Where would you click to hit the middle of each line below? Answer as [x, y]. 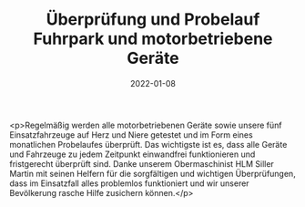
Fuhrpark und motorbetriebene [153, 39]
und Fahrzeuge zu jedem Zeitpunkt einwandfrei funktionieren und [132, 154]
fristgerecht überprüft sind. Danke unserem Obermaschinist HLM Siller [142, 163]
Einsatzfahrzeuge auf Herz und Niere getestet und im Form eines [131, 135]
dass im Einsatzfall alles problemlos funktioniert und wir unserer [129, 183]
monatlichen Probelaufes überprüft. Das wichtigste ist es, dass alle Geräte [148, 144]
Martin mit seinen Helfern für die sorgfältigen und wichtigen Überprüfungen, [152, 173]
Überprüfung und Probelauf [153, 20]
